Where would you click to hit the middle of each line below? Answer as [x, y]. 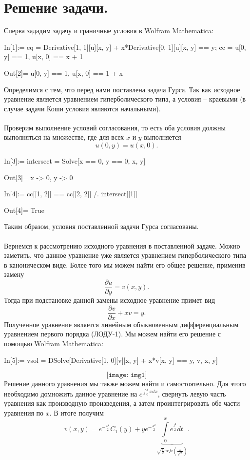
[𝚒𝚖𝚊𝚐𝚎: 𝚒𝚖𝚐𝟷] [127, 375]
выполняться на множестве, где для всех [64, 137]
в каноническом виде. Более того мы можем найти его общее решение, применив [125, 264]
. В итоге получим [77, 412]
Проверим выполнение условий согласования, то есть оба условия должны [115, 127]
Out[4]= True [24, 210]
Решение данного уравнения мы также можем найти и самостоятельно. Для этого [125, 384]
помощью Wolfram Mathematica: [54, 343]
